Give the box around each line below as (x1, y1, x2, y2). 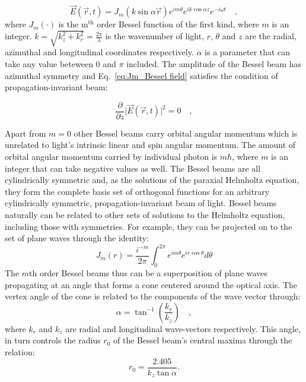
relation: (5, 346, 35, 358)
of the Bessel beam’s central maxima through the (113, 334, 292, 346)
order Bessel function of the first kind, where (97, 18, 259, 30)
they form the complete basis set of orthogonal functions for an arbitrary (5, 185, 270, 197)
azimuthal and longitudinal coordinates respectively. (5, 46, 194, 58)
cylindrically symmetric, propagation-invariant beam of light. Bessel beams (5, 197, 277, 209)
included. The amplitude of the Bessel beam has (126, 57, 301, 70)
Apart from (5, 127, 46, 139)
